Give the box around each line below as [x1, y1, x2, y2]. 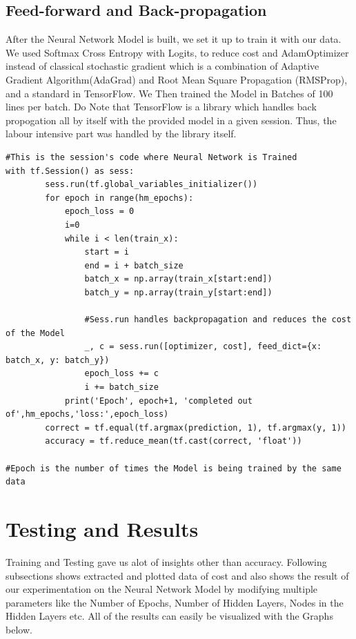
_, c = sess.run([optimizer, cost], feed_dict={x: [84, 342, 322, 352]
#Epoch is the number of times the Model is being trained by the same [6, 463, 342, 473]
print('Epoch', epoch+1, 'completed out [64, 395, 253, 406]
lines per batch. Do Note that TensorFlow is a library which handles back [6, 99, 317, 114]
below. [6, 622, 32, 636]
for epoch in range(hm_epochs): [45, 193, 194, 203]
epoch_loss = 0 [64, 206, 135, 217]
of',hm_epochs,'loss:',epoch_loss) [6, 409, 169, 420]
